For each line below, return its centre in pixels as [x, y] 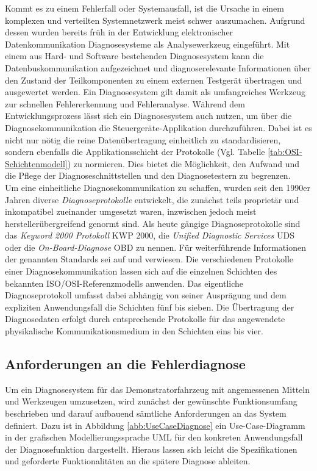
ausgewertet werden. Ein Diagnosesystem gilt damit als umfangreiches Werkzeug [155, 92]
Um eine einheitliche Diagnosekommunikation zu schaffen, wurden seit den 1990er [158, 187]
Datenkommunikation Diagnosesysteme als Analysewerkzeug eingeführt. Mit [148, 44]
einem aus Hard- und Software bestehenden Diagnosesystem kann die [134, 56]
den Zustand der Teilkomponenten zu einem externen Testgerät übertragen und [154, 80]
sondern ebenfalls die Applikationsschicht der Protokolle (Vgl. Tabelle [135, 152]
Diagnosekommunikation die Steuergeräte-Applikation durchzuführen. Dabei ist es [158, 127]
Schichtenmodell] [36, 163]
